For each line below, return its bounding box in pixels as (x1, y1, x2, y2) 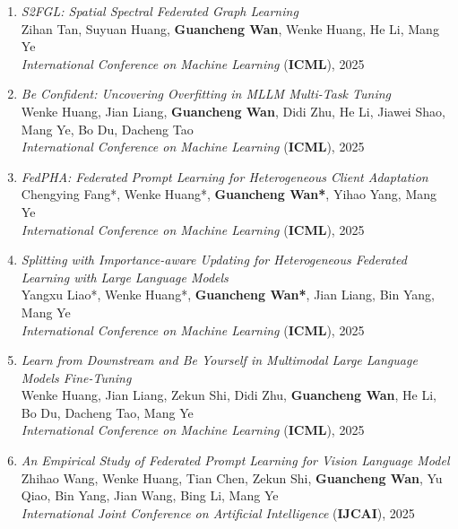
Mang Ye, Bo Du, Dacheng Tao (21, 119, 194, 138)
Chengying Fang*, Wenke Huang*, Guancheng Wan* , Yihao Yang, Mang (21, 185, 437, 204)
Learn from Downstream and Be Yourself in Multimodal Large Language (21, 351, 418, 369)
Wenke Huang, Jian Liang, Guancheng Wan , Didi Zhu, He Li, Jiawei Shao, (21, 101, 445, 120)
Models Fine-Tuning (21, 368, 132, 386)
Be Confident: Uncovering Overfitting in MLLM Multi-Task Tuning (21, 84, 391, 103)
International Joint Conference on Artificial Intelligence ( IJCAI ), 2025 (21, 503, 415, 522)
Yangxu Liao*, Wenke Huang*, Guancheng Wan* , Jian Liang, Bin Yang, (21, 285, 435, 304)
